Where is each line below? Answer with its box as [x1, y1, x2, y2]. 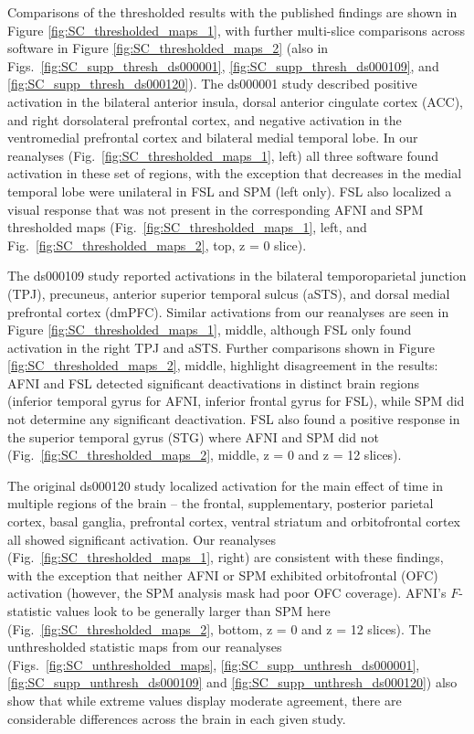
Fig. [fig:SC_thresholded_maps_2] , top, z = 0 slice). [7, 235, 307, 254]
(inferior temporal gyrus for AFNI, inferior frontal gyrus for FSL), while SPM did [7, 391, 465, 410]
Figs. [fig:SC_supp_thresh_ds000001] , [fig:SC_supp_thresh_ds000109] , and [7, 56, 439, 75]
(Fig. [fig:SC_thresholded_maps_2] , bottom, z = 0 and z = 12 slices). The [7, 619, 431, 638]
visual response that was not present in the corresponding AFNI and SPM [7, 199, 424, 218]
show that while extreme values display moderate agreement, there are [7, 690, 402, 709]
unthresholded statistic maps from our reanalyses [7, 637, 282, 656]
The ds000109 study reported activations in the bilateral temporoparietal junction [7, 266, 467, 285]
